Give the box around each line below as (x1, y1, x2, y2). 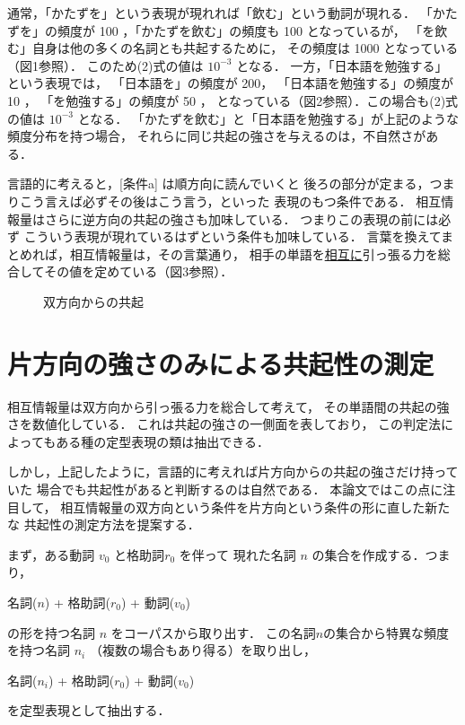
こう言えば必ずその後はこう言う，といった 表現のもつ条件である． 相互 (19, 191, 442, 210)
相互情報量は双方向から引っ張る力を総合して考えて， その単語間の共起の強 (7, 397, 450, 415)
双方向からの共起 (43, 292, 144, 310)
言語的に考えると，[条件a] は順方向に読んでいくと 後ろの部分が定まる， (7, 174, 430, 193)
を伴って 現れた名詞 (179, 545, 296, 563)
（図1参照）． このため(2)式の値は (7, 56, 204, 74)
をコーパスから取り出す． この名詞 (110, 623, 316, 642)
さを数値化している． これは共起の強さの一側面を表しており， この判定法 (7, 415, 442, 433)
